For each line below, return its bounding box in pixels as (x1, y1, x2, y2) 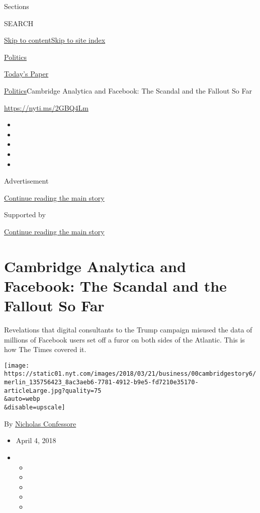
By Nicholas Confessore (4, 418, 76, 429)
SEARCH (4, 18, 34, 28)
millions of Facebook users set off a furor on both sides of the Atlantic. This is (4, 334, 245, 345)
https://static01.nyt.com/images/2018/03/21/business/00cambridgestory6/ (4, 370, 256, 378)
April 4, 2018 (16, 435, 56, 446)
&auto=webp (4, 395, 40, 403)
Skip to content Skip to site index (4, 35, 106, 45)
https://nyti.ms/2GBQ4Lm (4, 102, 89, 113)
